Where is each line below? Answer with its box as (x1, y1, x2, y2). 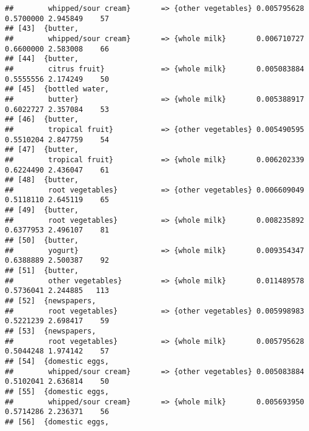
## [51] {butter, (5, 266, 79, 275)
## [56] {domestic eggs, (5, 417, 109, 426)
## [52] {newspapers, (5, 297, 96, 306)
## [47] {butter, (5, 145, 79, 154)
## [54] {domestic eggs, (5, 357, 109, 366)
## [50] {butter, (5, 236, 79, 245)
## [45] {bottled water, (5, 85, 109, 94)
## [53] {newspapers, (5, 327, 96, 335)
